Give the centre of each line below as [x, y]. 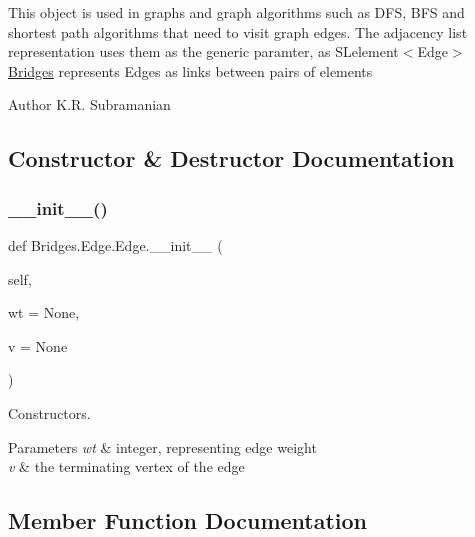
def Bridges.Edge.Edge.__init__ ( [115, 244]
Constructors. [49, 412]
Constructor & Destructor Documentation [231, 158]
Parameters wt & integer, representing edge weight [162, 446]
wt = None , [44, 312]
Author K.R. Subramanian [89, 104]
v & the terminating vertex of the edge [126, 466]
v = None [38, 345]
